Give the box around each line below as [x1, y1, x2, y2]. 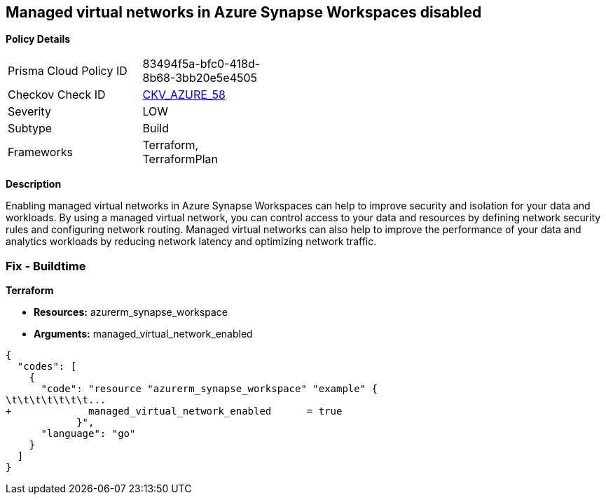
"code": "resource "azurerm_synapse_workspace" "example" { [41, 383, 378, 395]
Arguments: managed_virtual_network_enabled [34, 328, 253, 340]
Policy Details [6, 33, 71, 46]
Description [6, 178, 62, 190]
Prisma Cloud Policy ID [8, 64, 128, 78]
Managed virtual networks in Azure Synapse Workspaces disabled [6, 4, 482, 21]
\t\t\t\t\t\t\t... [6, 394, 106, 406]
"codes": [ [17, 361, 77, 373]
